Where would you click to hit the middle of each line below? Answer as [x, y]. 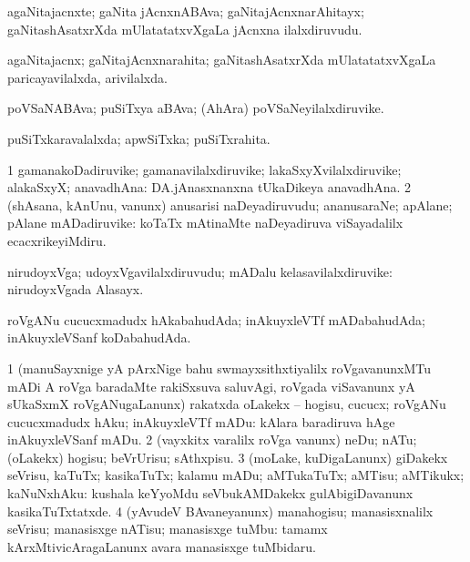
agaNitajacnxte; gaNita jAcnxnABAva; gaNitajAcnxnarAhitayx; [186, 11]
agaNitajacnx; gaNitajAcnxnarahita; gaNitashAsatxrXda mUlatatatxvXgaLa [222, 60]
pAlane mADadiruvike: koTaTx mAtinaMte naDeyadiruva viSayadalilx [205, 223]
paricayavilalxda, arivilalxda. [87, 77]
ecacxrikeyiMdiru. [57, 240]
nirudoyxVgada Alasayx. [76, 289]
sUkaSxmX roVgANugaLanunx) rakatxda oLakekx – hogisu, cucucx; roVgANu [227, 404]
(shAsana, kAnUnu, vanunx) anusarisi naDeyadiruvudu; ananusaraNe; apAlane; [230, 204]
